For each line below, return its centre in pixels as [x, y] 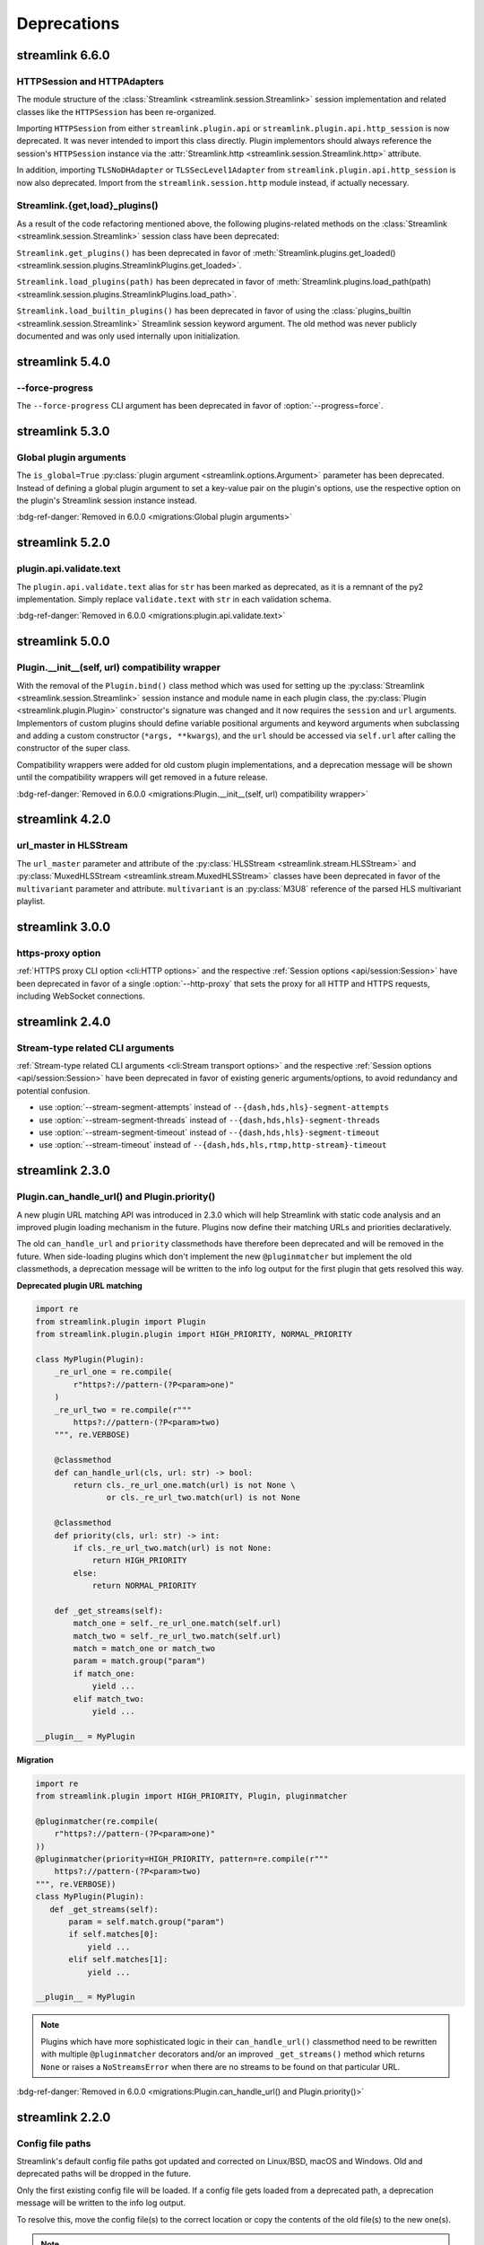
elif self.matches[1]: [118, 1959]
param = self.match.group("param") [147, 1922]
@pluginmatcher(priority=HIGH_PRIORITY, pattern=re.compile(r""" [182, 1859]
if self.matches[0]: [113, 1934]
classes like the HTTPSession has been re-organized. [117, 111]
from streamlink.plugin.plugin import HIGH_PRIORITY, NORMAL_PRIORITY [194, 1334]
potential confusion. [53, 1090]
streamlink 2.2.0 [64, 2117]
